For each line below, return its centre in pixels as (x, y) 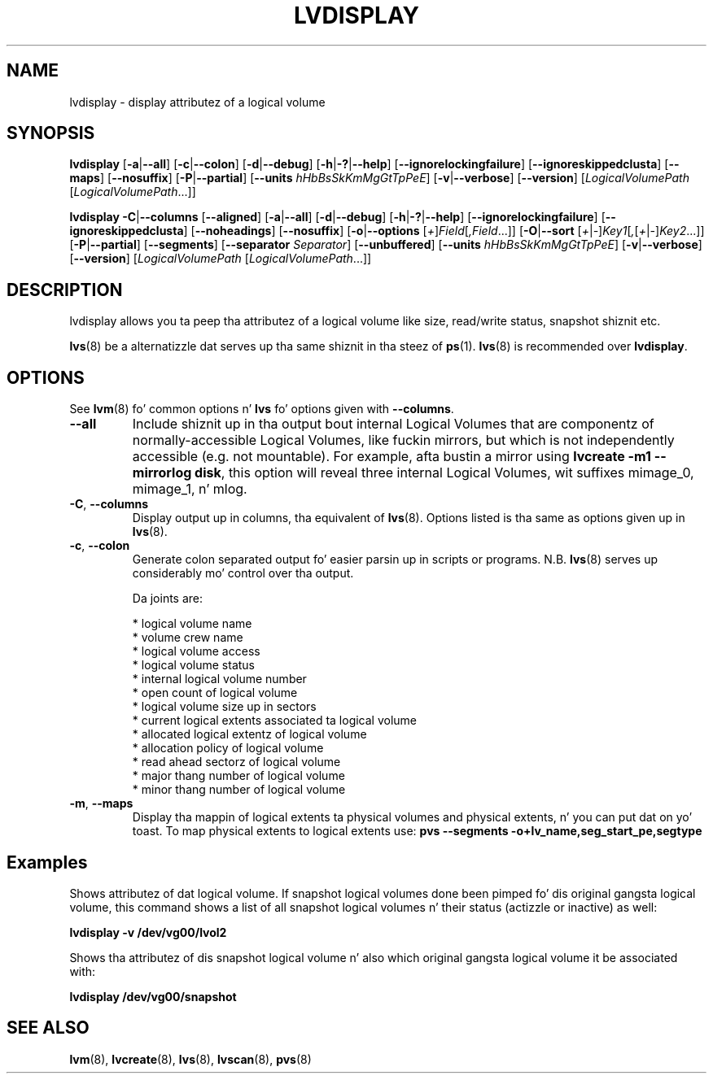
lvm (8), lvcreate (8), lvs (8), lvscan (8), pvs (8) (190, 1059)
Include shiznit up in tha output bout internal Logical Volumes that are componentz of (393, 424)
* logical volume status (194, 665)
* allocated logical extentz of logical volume (249, 734)
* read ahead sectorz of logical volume (236, 762)
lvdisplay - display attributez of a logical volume (197, 102)
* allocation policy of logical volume (228, 748)
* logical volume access (196, 651)
